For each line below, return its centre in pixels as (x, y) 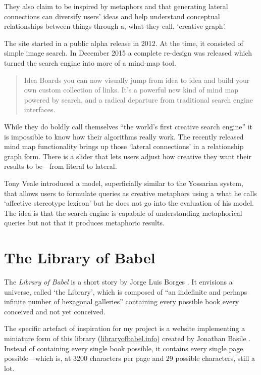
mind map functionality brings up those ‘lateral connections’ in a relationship (124, 146)
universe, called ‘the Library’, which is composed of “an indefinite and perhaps (126, 291)
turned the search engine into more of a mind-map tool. (90, 62)
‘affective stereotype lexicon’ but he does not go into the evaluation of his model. (129, 203)
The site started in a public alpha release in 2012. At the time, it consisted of (124, 43)
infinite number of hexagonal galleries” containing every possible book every (122, 301)
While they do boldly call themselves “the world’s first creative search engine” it (128, 126)
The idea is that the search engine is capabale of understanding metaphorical (123, 213)
